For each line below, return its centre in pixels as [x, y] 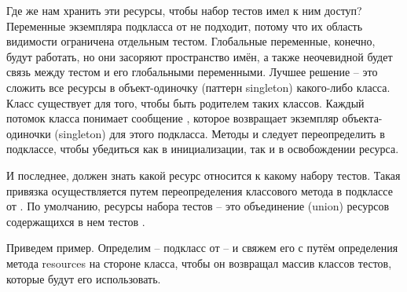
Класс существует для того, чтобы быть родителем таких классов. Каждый [185, 102]
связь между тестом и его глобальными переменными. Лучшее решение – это [192, 72]
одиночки [29, 133]
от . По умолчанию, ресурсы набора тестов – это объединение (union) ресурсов [198, 206]
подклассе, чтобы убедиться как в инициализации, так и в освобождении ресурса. [203, 149]
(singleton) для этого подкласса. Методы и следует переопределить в [220, 133]
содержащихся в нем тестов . [76, 221]
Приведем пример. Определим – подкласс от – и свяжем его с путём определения [202, 248]
